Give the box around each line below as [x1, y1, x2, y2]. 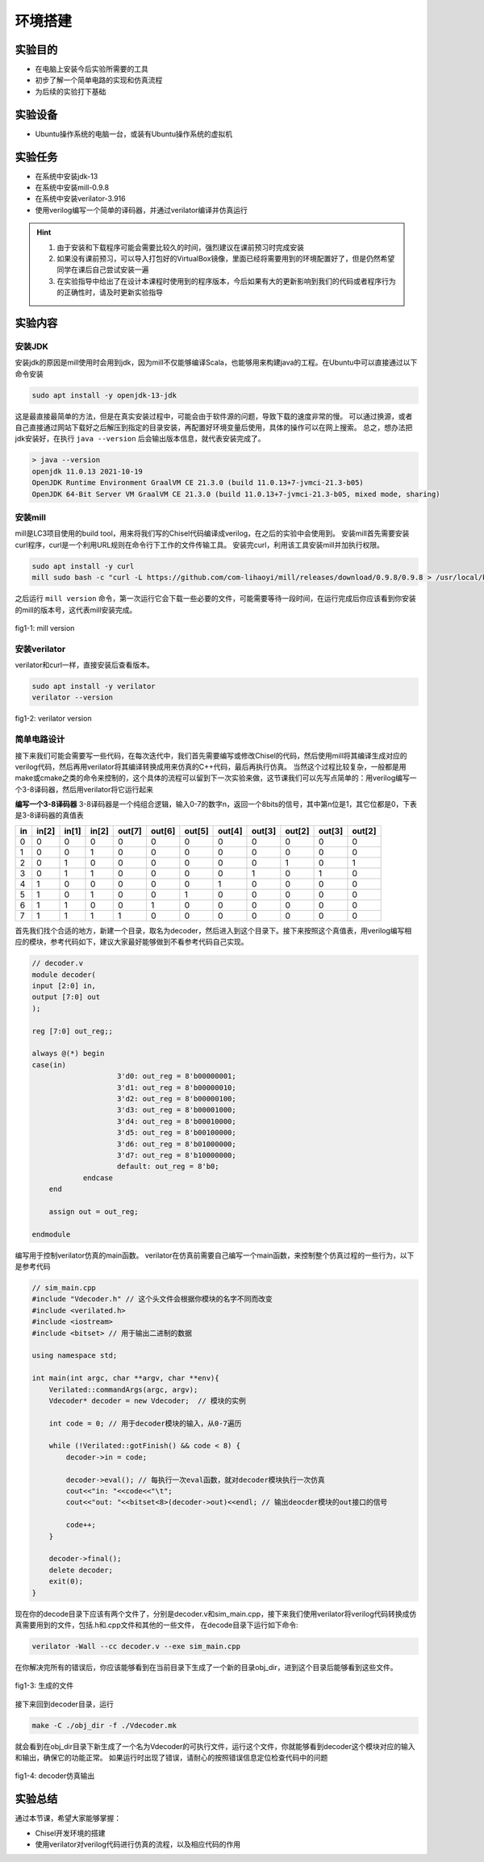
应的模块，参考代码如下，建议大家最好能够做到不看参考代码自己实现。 [15, 937, 248, 947]
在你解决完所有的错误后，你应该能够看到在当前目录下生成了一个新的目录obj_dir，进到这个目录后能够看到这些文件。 [15, 1662, 398, 1672]
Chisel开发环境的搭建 [35, 1828, 106, 1838]
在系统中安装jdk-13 [35, 171, 98, 181]
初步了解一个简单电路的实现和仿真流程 [35, 75, 163, 85]
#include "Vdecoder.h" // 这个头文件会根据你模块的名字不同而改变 [31, 1295, 273, 1304]
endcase [82, 1173, 113, 1182]
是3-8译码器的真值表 [15, 811, 84, 820]
